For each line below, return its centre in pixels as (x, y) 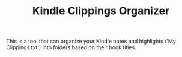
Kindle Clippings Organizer (101, 11)
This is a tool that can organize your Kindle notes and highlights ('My (91, 41)
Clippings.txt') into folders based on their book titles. (71, 47)
